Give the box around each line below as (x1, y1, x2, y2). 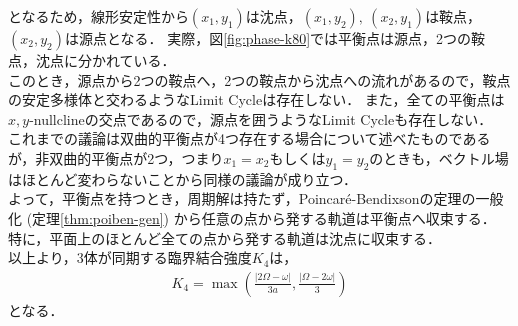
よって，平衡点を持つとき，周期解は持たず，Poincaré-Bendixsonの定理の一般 (8, 188, 504, 209)
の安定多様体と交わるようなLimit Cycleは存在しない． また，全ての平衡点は (8, 89, 505, 110)
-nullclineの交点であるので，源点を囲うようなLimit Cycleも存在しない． (29, 108, 493, 129)
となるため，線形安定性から (8, 6, 189, 26)
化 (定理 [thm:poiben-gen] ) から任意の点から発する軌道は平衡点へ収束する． (8, 207, 496, 228)
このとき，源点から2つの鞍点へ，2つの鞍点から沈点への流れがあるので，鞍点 (8, 69, 511, 90)
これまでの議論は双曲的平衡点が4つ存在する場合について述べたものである (8, 128, 491, 149)
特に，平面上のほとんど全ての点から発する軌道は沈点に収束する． (8, 227, 441, 248)
